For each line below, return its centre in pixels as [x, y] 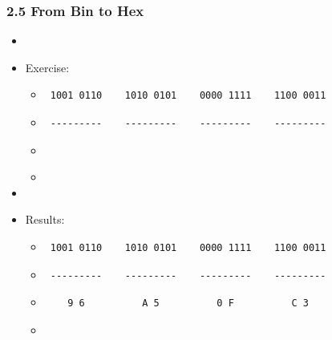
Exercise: [47, 67]
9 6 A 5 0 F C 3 [188, 304]
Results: [45, 219]
